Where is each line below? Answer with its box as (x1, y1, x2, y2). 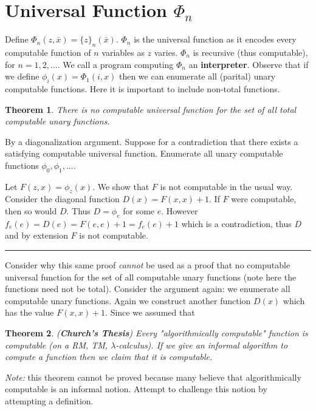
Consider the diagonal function (5, 192, 120, 205)
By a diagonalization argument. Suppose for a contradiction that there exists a (5, 135, 298, 148)
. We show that (92, 180, 149, 192)
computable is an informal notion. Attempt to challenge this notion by (5, 382, 267, 395)
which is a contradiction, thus (181, 217, 292, 229)
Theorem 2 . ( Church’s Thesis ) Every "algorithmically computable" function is (5, 327, 308, 339)
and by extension (5, 229, 68, 242)
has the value (5, 306, 54, 319)
